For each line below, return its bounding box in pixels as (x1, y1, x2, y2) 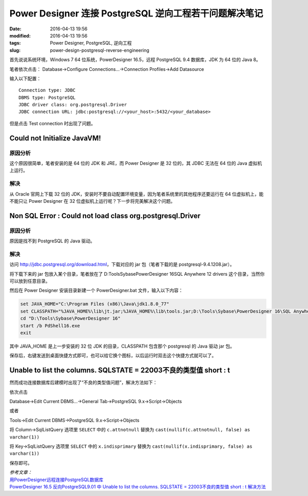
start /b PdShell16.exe (20, 322, 81, 329)
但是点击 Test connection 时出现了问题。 (9, 120, 96, 126)
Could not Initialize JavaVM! (9, 133, 101, 142)
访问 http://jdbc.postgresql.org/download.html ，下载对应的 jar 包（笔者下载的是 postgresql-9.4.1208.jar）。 (9, 261, 235, 268)
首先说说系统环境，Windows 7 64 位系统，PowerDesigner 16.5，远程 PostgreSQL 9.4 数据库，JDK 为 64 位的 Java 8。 (9, 56, 261, 63)
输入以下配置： (9, 75, 41, 82)
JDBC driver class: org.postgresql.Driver (18, 102, 127, 108)
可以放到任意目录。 (9, 278, 50, 284)
